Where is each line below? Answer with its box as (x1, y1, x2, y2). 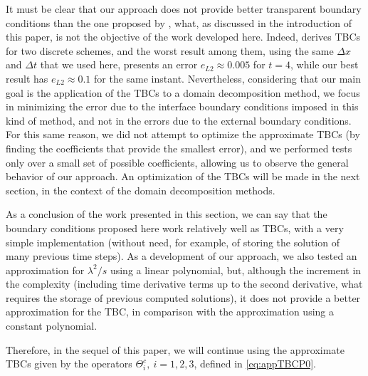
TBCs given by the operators (6, 356, 132, 371)
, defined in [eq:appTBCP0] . (194, 356, 316, 371)
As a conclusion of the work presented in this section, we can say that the (6, 207, 327, 221)
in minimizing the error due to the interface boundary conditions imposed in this (6, 99, 359, 114)
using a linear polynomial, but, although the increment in (110, 262, 362, 277)
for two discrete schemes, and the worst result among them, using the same (6, 43, 334, 58)
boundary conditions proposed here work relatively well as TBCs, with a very (6, 220, 344, 235)
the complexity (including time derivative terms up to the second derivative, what (6, 276, 363, 291)
